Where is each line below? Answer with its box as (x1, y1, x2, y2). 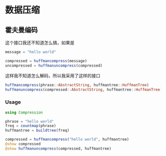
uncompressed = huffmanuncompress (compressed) (5, 63, 103, 68)
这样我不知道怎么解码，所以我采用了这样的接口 (5, 73, 100, 78)
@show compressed (5, 142, 41, 147)
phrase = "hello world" (5, 119, 54, 124)
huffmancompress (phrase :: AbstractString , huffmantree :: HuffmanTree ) (5, 82, 149, 87)
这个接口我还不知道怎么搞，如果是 (5, 40, 75, 45)
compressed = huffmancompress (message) (5, 58, 87, 63)
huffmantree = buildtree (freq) (5, 128, 70, 133)
